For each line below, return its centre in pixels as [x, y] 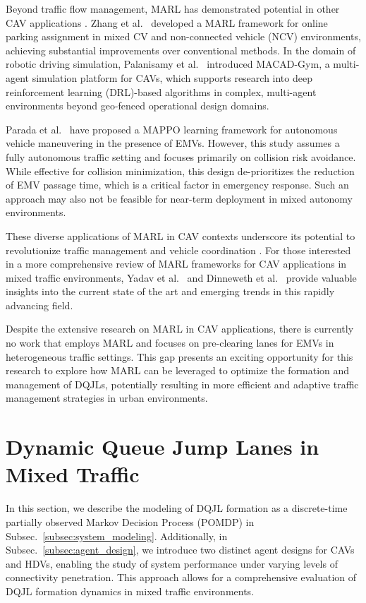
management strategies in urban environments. [107, 398]
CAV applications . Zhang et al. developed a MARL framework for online [167, 22]
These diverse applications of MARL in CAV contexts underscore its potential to [181, 235]
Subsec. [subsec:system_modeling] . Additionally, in [117, 536]
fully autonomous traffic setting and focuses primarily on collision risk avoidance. [181, 156]
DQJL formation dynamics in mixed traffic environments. [130, 591]
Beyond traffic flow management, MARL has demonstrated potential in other [173, 8]
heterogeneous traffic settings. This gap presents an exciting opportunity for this [179, 356]
